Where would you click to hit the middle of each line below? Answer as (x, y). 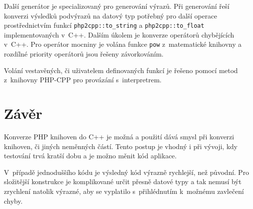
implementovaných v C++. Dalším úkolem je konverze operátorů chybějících (119, 34)
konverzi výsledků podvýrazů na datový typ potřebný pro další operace (111, 15)
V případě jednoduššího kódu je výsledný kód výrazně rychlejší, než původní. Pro (126, 172)
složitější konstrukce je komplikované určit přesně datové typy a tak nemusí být (123, 181)
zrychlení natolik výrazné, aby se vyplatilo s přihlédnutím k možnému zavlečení (124, 191)
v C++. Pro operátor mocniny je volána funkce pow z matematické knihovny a (123, 44)
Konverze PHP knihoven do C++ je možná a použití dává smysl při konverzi (119, 136)
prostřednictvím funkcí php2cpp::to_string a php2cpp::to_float (104, 25)
